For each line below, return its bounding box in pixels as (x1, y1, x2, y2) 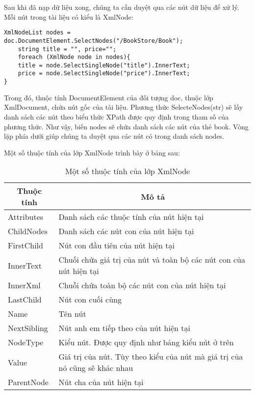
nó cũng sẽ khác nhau (58, 362, 133, 374)
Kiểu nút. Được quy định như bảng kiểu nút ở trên (58, 336, 234, 348)
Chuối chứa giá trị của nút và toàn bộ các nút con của (58, 254, 245, 266)
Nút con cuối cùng (58, 294, 122, 305)
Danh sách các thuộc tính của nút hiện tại (58, 211, 204, 223)
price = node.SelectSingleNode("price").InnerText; (18, 70, 190, 77)
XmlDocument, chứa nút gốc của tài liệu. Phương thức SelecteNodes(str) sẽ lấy (4, 102, 243, 112)
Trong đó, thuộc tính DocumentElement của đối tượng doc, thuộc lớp (4, 92, 213, 102)
